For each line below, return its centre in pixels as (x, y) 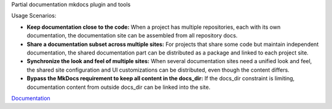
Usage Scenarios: (34, 16)
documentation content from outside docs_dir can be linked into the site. (119, 87)
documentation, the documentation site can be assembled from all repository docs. (132, 36)
